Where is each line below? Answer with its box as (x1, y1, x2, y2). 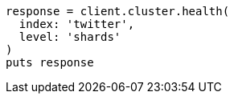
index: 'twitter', (18, 18, 135, 30)
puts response (6, 56, 94, 69)
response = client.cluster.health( (6, 5, 230, 18)
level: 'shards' (18, 30, 121, 43)
